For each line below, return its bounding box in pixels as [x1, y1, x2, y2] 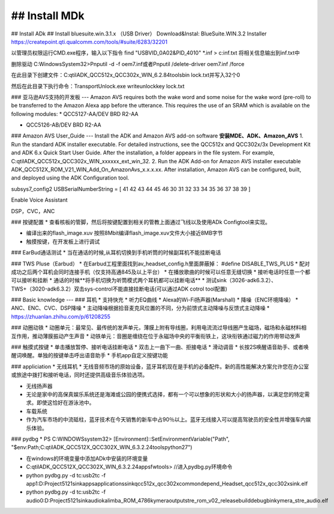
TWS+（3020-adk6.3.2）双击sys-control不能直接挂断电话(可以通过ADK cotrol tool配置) [11, 285, 228, 292]
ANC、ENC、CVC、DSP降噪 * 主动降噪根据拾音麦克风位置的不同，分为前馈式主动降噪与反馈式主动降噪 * [11, 304, 270, 312]
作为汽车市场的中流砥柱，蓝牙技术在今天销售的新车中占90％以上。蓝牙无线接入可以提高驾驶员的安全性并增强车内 [26, 416, 306, 423]
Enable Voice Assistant [11, 196, 68, 204]
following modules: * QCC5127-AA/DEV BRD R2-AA [11, 110, 139, 117]
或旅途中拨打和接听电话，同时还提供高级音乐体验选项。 [11, 371, 148, 378]
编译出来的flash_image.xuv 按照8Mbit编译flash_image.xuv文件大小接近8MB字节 [26, 229, 223, 237]
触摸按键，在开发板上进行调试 [26, 238, 100, 245]
